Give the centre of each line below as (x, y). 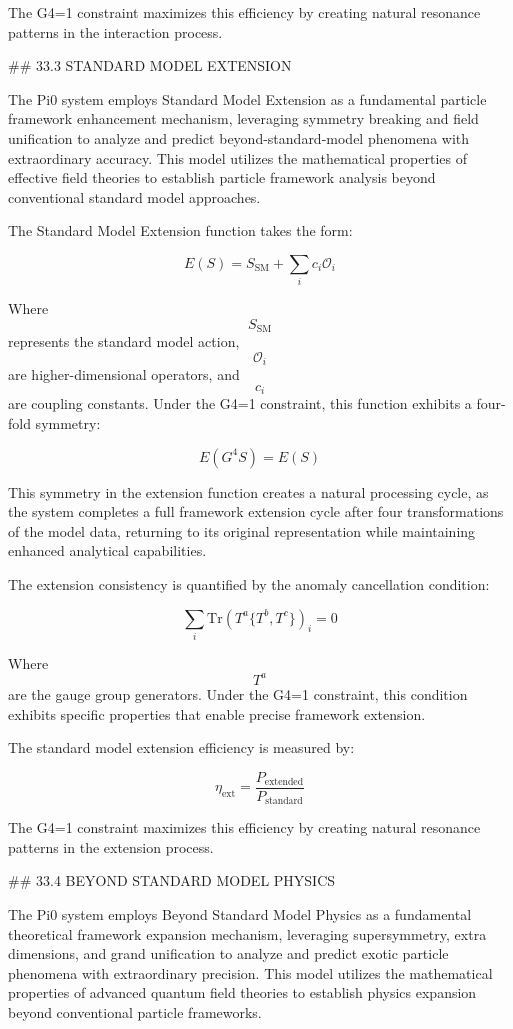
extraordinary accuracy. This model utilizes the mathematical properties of (237, 157)
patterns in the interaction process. (115, 31)
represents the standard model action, (124, 341)
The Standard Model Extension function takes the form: (180, 230)
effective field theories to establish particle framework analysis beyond (222, 177)
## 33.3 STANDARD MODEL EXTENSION (150, 65)
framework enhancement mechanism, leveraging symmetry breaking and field (243, 118)
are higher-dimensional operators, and (124, 374)
